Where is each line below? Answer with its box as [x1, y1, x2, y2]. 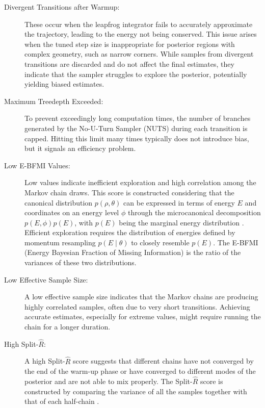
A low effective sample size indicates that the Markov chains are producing [24, 291, 258, 302]
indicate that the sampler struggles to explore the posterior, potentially [24, 68, 247, 79]
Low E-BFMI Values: [4, 160, 70, 170]
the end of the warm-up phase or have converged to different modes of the [24, 366, 256, 376]
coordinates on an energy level [24, 207, 119, 218]
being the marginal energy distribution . [119, 217, 244, 227]
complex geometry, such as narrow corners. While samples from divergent [24, 48, 254, 59]
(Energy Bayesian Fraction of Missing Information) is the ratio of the [24, 247, 241, 258]
